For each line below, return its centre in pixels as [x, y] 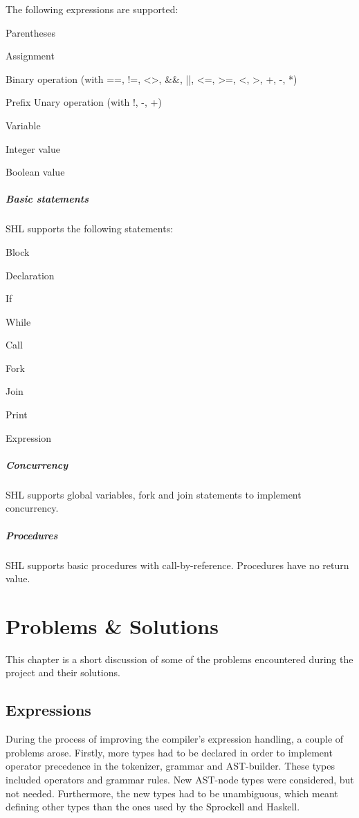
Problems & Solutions [112, 625]
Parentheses [30, 32]
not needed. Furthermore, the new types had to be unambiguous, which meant [172, 793]
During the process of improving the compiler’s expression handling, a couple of [175, 739]
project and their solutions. [63, 672]
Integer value [33, 148]
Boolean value [35, 172]
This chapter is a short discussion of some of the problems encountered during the [179, 659]
